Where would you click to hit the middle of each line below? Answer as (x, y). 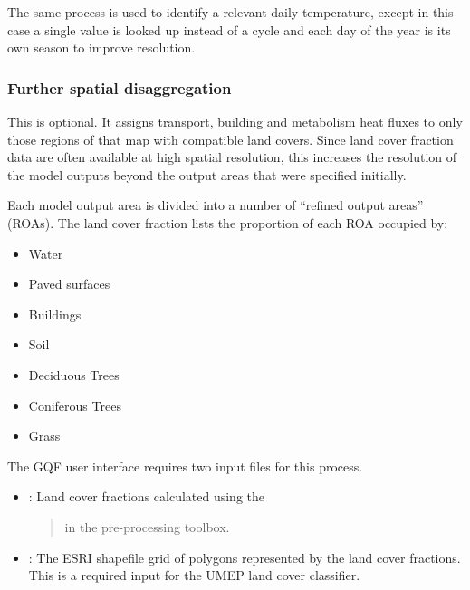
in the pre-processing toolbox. (147, 526)
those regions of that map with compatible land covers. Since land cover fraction (230, 139)
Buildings (55, 314)
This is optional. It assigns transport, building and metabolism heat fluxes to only (235, 121)
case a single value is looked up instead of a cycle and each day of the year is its (229, 29)
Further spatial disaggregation (120, 87)
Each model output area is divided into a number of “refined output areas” (216, 205)
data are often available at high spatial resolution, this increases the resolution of (232, 157)
